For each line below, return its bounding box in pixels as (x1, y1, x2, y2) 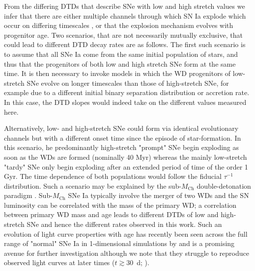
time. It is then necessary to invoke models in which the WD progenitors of (4, 68, 231, 78)
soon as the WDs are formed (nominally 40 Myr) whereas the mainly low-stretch (4, 151, 247, 162)
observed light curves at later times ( (4, 257, 115, 268)
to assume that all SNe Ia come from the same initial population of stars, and (4, 49, 238, 59)
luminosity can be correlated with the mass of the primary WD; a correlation (4, 199, 237, 210)
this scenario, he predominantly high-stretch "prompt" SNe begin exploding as (4, 142, 239, 152)
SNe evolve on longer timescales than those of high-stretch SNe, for (27, 77, 229, 88)
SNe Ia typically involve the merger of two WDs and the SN (68, 190, 249, 200)
